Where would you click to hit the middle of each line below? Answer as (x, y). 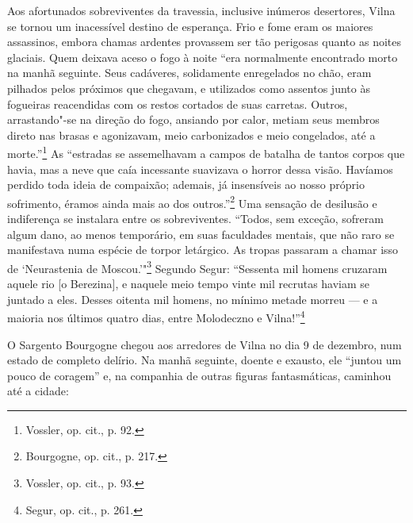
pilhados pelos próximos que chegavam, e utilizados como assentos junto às (189, 88)
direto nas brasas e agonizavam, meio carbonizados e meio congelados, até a (191, 135)
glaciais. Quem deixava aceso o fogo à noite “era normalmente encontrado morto (203, 57)
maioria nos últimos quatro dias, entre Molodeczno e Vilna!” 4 (156, 316)
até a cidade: (38, 391)
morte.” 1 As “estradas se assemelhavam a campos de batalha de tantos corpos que (206, 152)
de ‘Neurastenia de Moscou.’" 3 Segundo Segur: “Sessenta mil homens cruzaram (197, 267)
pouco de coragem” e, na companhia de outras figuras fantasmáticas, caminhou (199, 375)
